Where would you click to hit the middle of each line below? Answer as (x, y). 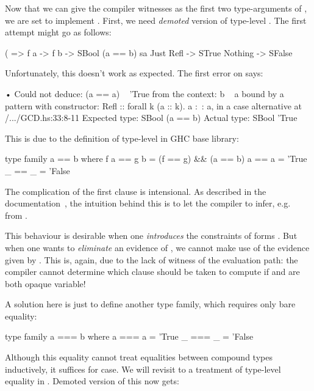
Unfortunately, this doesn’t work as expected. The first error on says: (134, 73)
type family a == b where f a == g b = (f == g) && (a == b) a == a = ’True (156, 159)
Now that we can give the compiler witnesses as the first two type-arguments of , (156, 8)
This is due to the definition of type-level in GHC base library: (122, 138)
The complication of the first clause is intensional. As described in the (136, 191)
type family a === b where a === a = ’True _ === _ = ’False (129, 336)
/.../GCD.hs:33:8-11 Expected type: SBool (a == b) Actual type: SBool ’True (151, 118)
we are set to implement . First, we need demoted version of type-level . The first (156, 20)
